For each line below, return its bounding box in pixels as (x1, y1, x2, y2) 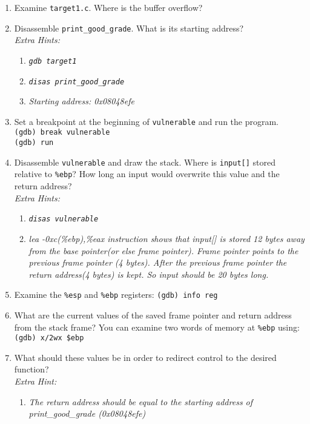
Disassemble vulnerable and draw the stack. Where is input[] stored (14, 155, 276, 168)
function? (14, 363, 49, 375)
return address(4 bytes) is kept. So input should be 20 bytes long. (28, 268, 269, 280)
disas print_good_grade (28, 77, 125, 86)
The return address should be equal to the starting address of (28, 395, 253, 408)
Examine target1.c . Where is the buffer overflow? (14, 1, 203, 13)
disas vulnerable (28, 215, 99, 224)
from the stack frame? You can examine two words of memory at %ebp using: (14, 320, 300, 333)
